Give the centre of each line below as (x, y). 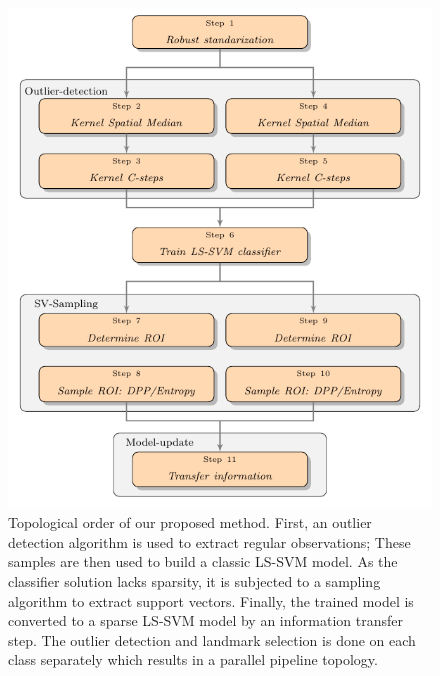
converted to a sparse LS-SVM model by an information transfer (205, 620)
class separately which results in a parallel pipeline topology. (193, 659)
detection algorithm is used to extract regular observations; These (209, 541)
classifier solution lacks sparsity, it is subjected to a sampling (194, 581)
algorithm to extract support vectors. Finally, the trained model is (211, 600)
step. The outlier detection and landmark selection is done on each (212, 639)
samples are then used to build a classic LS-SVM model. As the (203, 561)
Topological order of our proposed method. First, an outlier (190, 522)
